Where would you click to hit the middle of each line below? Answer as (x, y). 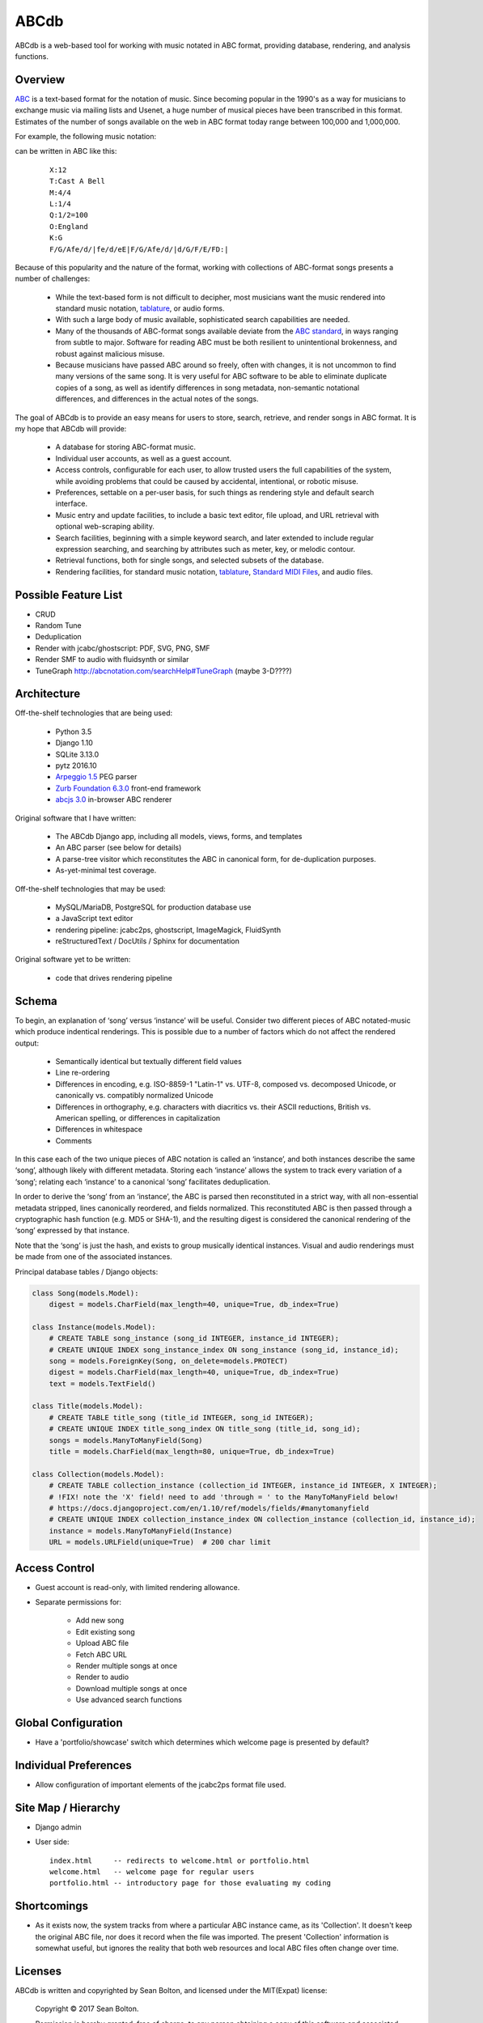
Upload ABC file (102, 1643)
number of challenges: (53, 278)
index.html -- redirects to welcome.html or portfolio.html (180, 1860)
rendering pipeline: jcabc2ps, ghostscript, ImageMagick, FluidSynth (168, 930)
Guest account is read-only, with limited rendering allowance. (138, 1587)
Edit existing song (105, 1631)
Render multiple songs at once (127, 1666)
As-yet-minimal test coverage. (106, 871)
